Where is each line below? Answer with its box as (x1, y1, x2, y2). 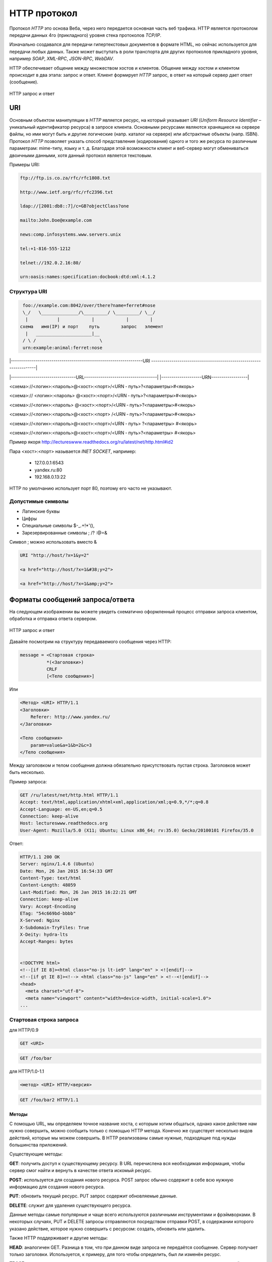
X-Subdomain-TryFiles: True (20, 924, 89, 930)
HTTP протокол (9, 8, 78, 19)
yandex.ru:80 (34, 467, 62, 473)
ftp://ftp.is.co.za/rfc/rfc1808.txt (20, 175, 111, 181)
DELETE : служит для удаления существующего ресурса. (9, 1202, 132, 1208)
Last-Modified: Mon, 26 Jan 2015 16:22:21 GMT (20, 889, 137, 895)
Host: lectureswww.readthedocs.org (20, 820, 108, 826)
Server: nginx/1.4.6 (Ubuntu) (20, 861, 95, 867)
